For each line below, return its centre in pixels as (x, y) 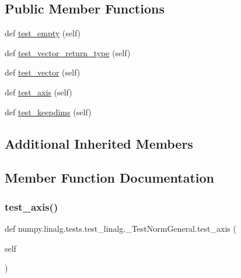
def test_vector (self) (43, 72)
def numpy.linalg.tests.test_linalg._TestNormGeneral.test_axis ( (120, 228)
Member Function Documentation (110, 178)
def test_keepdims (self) (48, 111)
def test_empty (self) (43, 33)
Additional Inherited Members (99, 143)
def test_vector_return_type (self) (68, 52)
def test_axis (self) (39, 92)
